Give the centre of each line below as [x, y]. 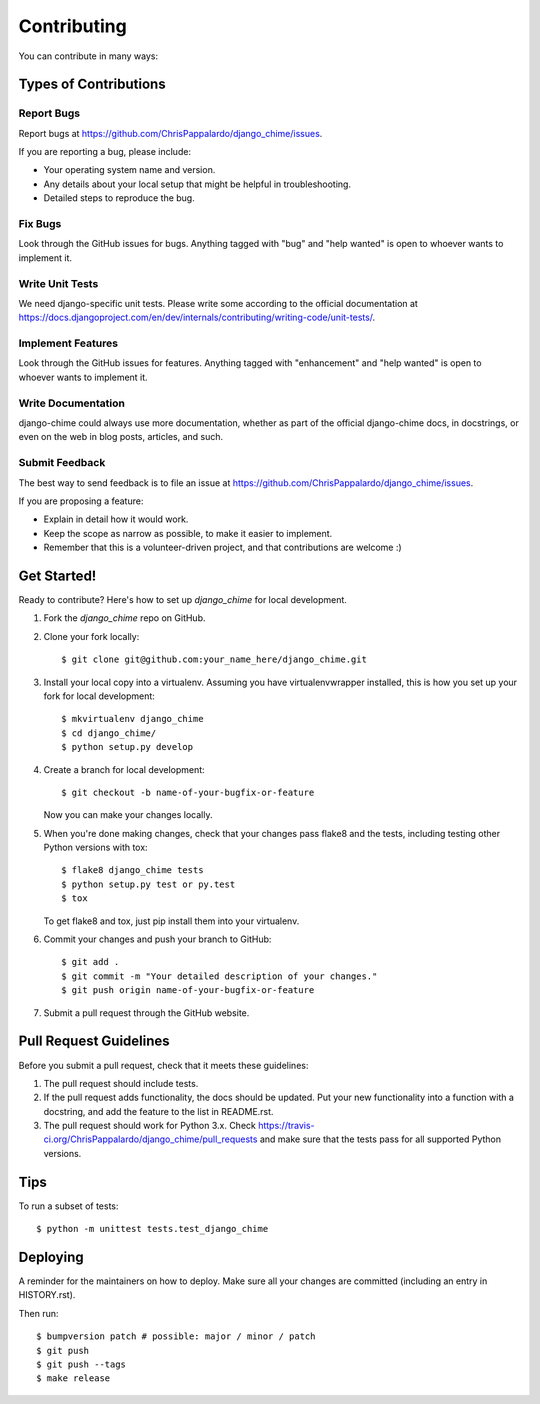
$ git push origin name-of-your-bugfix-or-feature [188, 990]
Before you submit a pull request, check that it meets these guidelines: [163, 1065]
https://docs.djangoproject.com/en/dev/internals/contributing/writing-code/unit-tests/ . [197, 317]
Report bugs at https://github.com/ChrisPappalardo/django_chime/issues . [170, 133]
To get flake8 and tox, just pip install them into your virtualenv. [171, 921]
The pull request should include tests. [121, 1083]
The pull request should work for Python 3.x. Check [150, 1126]
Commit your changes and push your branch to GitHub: [157, 939]
